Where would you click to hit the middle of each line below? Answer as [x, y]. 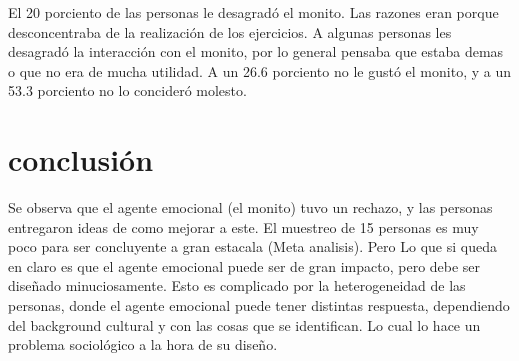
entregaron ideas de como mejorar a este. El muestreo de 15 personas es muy [243, 226]
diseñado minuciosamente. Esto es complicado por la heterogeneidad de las [237, 285]
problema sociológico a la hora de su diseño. [143, 344]
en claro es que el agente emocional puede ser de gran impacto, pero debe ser [244, 265]
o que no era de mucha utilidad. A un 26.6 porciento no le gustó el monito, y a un [259, 70]
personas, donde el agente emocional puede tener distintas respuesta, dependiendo [259, 305]
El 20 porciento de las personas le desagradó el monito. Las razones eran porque [253, 12]
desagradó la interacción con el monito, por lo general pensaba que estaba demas [256, 51]
